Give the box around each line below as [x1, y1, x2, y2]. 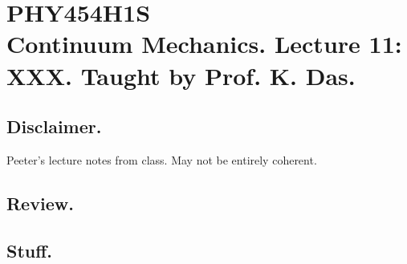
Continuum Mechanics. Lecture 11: [6, 27, 402, 60]
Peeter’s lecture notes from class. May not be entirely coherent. [6, 151, 317, 168]
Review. [6, 190, 74, 215]
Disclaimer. [6, 114, 102, 139]
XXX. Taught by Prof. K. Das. [6, 59, 356, 91]
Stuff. [6, 238, 53, 262]
